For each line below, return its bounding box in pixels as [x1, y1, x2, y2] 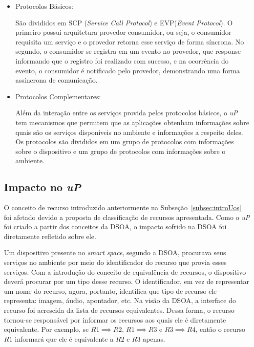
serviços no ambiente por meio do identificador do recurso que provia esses [4, 257, 227, 267]
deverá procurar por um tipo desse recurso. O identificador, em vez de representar [4, 276, 249, 286]
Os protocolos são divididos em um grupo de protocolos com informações [15, 136, 234, 147]
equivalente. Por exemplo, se [4, 324, 89, 334]
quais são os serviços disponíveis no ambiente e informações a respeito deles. [15, 127, 243, 137]
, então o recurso [195, 324, 246, 334]
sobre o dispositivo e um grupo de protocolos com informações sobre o [15, 146, 226, 156]
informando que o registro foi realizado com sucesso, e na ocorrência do [15, 55, 229, 65]
